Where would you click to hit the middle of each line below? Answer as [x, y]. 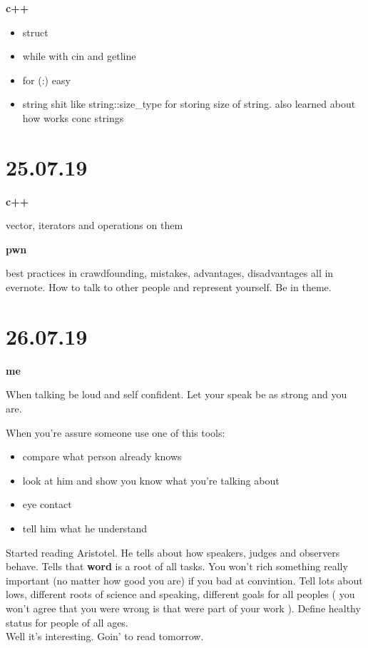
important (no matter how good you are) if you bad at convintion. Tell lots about [184, 580]
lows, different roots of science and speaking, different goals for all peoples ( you [180, 594]
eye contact [47, 504]
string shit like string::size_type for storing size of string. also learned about [189, 104]
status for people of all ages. [67, 622]
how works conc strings [73, 117]
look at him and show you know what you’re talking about [151, 480]
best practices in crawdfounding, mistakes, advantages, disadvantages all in [170, 273]
